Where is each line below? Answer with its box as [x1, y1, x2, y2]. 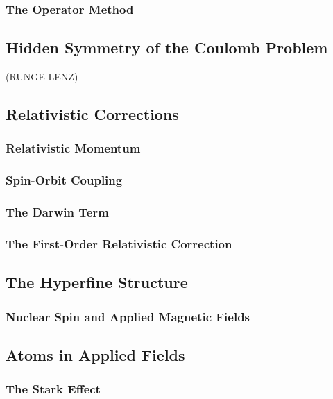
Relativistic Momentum [6, 139, 141, 157]
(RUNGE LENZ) [6, 69, 78, 84]
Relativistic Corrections [6, 103, 179, 125]
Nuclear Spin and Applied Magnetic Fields [6, 307, 250, 325]
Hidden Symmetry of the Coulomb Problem [6, 37, 328, 58]
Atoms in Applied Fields [6, 343, 185, 365]
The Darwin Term [6, 203, 109, 221]
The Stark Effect [6, 380, 101, 398]
